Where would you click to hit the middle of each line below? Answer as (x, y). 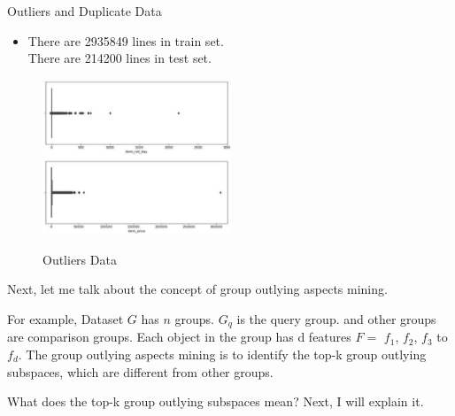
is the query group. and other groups (336, 318)
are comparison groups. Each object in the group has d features (179, 337)
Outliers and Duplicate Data (85, 11)
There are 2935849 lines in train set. (126, 40)
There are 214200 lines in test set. (120, 58)
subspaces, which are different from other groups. (140, 371)
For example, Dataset (66, 318)
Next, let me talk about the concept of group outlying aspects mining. (197, 289)
